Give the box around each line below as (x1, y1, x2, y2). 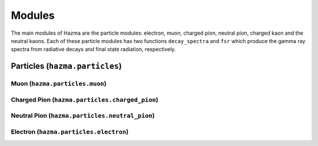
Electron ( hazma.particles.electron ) (11, 127, 129, 135)
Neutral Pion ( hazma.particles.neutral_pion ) (11, 112, 155, 120)
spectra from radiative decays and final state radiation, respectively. (11, 46, 176, 53)
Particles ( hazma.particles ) (11, 61, 122, 71)
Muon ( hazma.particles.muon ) (11, 79, 107, 88)
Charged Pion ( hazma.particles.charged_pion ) (11, 95, 158, 104)
